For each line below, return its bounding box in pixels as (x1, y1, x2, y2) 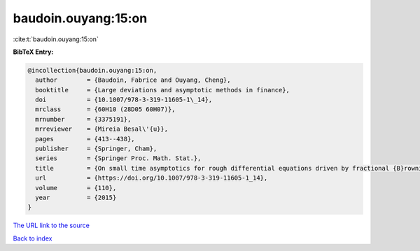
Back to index (13, 234, 52, 243)
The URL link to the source (13, 221, 90, 230)
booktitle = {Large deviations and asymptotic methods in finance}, (35, 86, 290, 94)
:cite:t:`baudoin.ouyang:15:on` (13, 35, 99, 43)
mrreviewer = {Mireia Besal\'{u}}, (35, 125, 168, 133)
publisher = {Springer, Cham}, (35, 145, 157, 153)
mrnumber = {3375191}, (35, 115, 132, 123)
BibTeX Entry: (13, 48, 54, 56)
